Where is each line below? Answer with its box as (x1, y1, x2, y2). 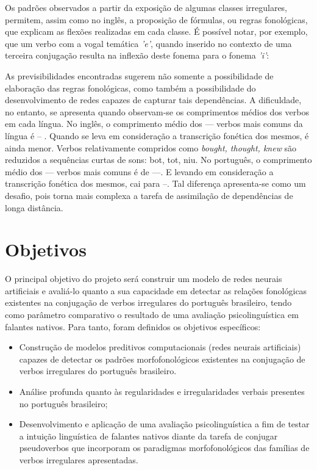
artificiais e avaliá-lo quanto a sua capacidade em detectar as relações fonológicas (5, 284, 307, 297)
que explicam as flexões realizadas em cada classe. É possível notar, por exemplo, (5, 25, 308, 38)
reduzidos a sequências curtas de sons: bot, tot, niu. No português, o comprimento (5, 153, 312, 166)
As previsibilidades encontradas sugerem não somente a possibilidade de (5, 69, 274, 82)
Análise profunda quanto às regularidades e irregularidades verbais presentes (19, 385, 305, 397)
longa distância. (5, 201, 63, 214)
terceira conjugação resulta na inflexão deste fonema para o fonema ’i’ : (5, 49, 269, 62)
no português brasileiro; (19, 397, 108, 410)
